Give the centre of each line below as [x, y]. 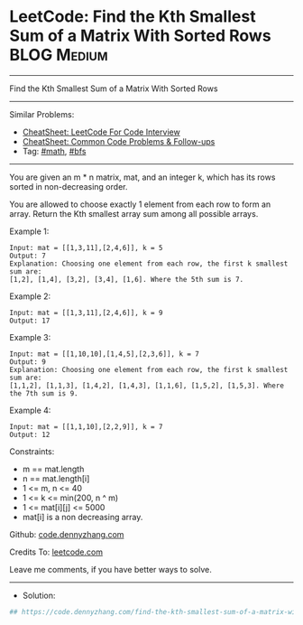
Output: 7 [28, 256]
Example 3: [30, 337]
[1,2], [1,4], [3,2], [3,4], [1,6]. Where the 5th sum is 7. [127, 279]
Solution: [39, 595]
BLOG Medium [59, 55]
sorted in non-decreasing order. [69, 186]
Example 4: [30, 410]
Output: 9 [28, 362]
